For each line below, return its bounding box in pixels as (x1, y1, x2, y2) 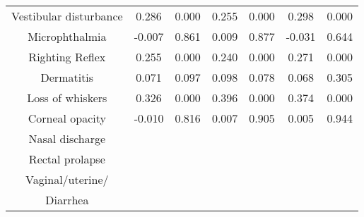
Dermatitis (40, 69, 94, 85)
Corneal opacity (28, 110, 106, 126)
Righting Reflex (28, 49, 106, 65)
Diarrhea (45, 192, 89, 208)
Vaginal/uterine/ (25, 171, 109, 187)
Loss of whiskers (27, 89, 107, 106)
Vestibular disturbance (11, 8, 123, 24)
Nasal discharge (28, 130, 106, 147)
